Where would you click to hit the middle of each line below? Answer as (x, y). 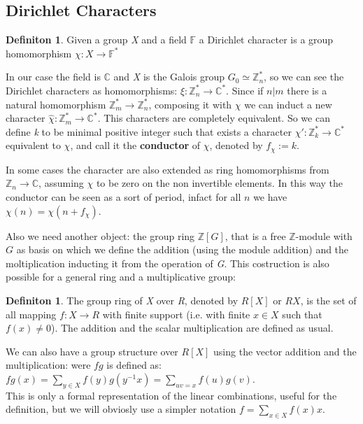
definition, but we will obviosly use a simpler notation (121, 409)
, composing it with (190, 104)
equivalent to (33, 145)
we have (270, 197)
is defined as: (134, 365)
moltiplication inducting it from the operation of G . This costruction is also (168, 263)
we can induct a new (288, 104)
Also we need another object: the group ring (100, 235)
